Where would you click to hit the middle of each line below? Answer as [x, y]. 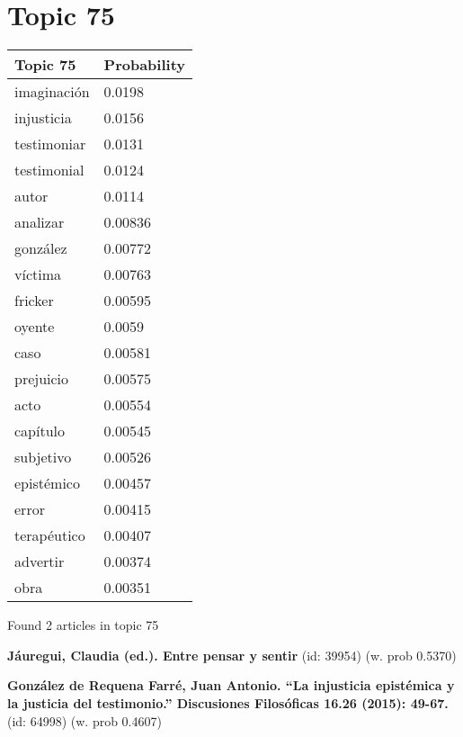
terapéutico [50, 535]
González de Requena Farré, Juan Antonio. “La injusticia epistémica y [231, 685]
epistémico [47, 483]
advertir [40, 562]
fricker [34, 301]
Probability [144, 65]
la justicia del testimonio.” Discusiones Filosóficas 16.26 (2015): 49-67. [228, 702]
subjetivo [43, 457]
